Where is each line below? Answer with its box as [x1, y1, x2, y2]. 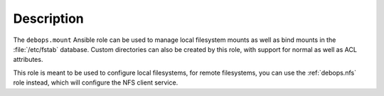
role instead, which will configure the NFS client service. [13, 78, 178, 87]
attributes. [13, 55, 43, 64]
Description [13, 11, 85, 26]
